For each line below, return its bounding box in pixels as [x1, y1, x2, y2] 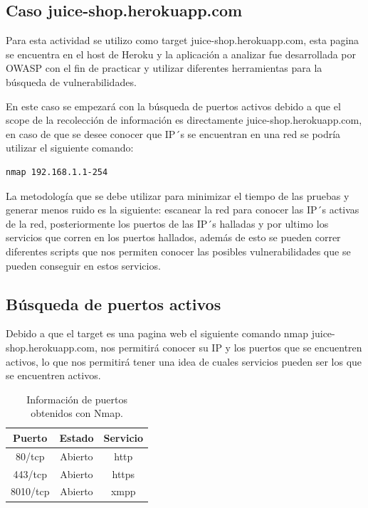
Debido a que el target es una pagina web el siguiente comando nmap [6, 326, 309, 341]
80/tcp [16, 448, 45, 463]
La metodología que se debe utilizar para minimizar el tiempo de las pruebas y [6, 188, 349, 203]
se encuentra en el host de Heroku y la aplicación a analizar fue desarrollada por [6, 46, 357, 61]
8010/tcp [11, 484, 50, 499]
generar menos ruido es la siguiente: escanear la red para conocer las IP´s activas [6, 202, 359, 217]
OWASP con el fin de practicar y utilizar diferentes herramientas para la [6, 60, 322, 75]
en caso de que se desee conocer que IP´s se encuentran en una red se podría [6, 126, 341, 141]
